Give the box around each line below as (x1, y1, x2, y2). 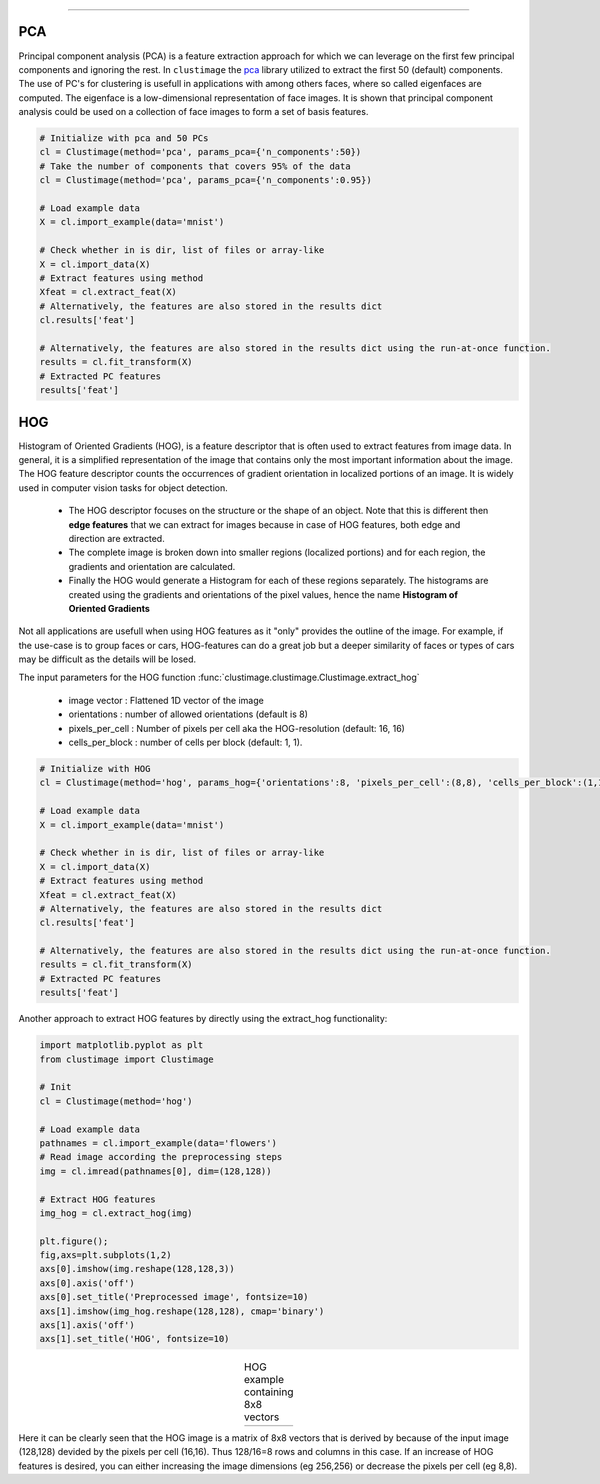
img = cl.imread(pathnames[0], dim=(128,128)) (39, 1165, 272, 1177)
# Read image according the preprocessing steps (39, 1151, 283, 1163)
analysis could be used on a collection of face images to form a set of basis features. (18, 106, 369, 118)
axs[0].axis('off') (39, 1277, 135, 1289)
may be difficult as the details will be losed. (18, 653, 197, 665)
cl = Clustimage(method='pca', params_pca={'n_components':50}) (39, 146, 362, 158)
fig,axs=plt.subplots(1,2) (39, 1250, 172, 1261)
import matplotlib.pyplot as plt (39, 1040, 204, 1051)
